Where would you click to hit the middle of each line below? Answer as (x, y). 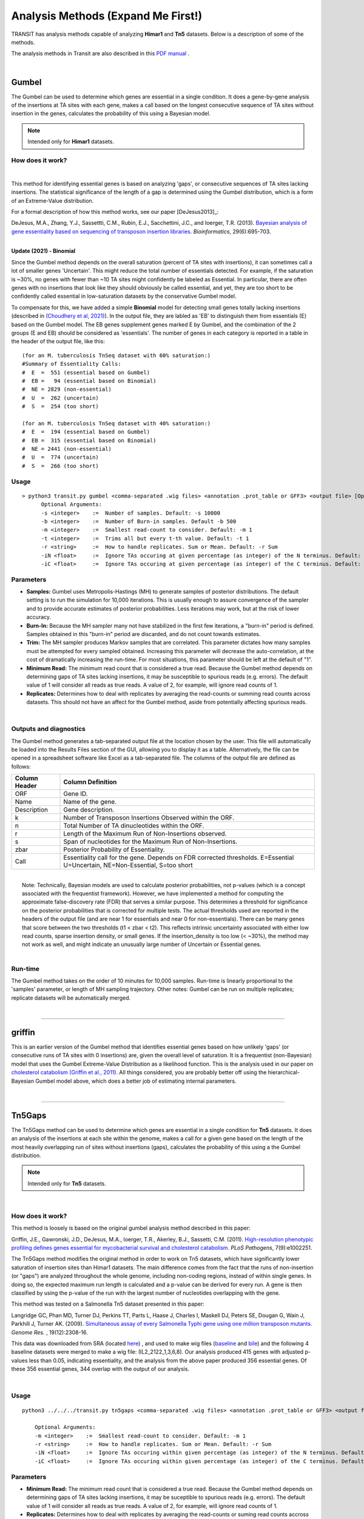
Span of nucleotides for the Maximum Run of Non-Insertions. (150, 842)
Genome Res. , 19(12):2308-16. (49, 1332)
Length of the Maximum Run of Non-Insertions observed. (145, 834)
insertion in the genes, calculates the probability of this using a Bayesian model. (111, 114)
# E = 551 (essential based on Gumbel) (86, 372)
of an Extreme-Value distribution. (52, 201)
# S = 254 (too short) (61, 406)
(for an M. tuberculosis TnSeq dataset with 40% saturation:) (116, 423)
